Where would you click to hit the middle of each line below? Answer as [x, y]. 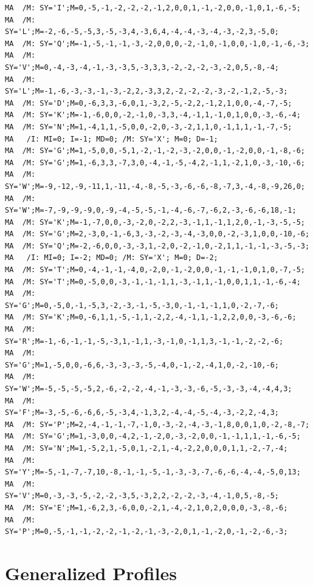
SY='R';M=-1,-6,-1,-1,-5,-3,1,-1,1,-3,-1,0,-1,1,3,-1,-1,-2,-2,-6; [144, 341]
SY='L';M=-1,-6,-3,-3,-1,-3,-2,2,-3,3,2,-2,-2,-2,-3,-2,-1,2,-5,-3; [146, 91]
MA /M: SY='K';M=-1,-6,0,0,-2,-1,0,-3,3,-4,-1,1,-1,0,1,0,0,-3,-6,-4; [153, 115]
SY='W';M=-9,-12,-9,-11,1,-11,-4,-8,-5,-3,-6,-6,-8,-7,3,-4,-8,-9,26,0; [155, 186]
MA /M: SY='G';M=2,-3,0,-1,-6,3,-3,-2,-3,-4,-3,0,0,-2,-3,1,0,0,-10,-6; [157, 234]
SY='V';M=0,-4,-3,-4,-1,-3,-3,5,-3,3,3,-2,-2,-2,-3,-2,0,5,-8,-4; [142, 67]
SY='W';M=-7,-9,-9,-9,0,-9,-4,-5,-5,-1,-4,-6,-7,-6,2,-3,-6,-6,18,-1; [151, 210]
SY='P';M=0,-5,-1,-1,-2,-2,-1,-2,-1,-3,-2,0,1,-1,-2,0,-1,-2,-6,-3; [146, 532]
